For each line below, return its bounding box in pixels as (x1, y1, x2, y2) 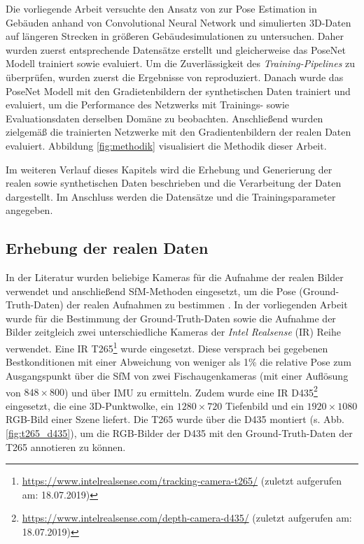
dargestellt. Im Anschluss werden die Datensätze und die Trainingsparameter (6, 189, 336, 203)
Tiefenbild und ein (225, 398, 304, 413)
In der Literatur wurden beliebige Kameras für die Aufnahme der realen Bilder (6, 270, 344, 285)
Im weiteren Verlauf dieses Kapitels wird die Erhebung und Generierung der (6, 162, 332, 176)
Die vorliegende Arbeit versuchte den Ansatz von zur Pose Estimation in (6, 1, 317, 15)
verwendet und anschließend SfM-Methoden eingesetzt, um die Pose (6, 283, 296, 298)
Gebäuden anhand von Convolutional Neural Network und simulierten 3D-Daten (6, 15, 351, 29)
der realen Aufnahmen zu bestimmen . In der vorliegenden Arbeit (66, 297, 348, 312)
